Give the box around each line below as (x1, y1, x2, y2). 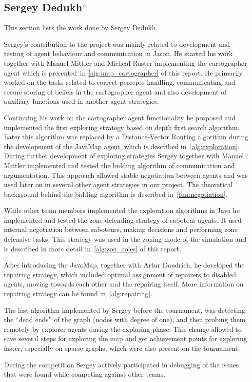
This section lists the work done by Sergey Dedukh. (4, 22, 158, 33)
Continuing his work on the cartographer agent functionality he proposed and (4, 112, 236, 122)
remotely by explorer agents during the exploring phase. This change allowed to (4, 324, 242, 334)
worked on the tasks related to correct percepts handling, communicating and (4, 77, 235, 87)
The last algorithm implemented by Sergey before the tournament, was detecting (4, 305, 245, 315)
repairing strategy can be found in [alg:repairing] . (4, 288, 153, 299)
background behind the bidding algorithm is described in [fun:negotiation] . (4, 189, 228, 199)
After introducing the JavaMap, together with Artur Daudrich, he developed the (4, 260, 245, 270)
